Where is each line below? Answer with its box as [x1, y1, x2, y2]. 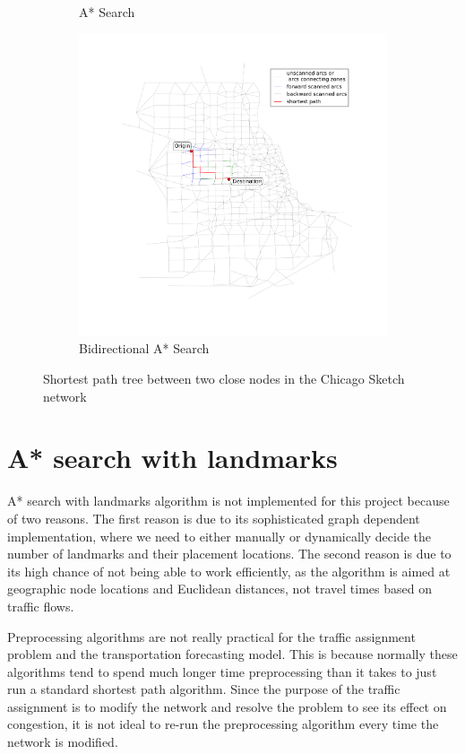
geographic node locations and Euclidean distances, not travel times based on [7, 579, 432, 598]
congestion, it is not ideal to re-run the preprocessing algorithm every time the [7, 715, 439, 733]
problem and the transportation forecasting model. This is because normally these [7, 645, 458, 663]
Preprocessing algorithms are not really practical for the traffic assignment [7, 627, 416, 646]
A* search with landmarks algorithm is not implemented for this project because [7, 491, 450, 510]
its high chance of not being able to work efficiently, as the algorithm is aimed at [7, 561, 451, 580]
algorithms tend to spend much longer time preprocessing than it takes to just [7, 662, 437, 680]
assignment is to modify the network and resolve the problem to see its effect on [7, 697, 447, 715]
